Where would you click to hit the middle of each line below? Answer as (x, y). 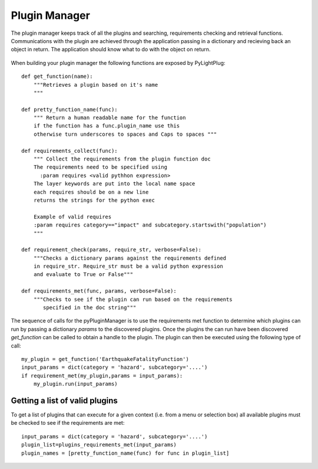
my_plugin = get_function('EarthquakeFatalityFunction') (105, 359)
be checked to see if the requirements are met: (68, 423)
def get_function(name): (57, 76)
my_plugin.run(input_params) (75, 384)
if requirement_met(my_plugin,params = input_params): (102, 375)
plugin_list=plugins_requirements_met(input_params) (99, 445)
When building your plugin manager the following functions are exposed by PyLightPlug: (118, 63)
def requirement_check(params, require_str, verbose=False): (111, 250)
